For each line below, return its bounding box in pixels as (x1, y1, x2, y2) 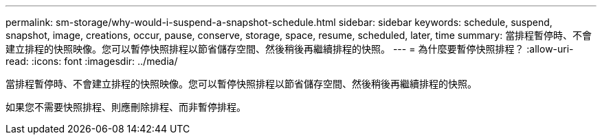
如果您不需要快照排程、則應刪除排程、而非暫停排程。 (5, 101, 246, 113)
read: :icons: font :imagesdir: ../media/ (5, 55, 178, 67)
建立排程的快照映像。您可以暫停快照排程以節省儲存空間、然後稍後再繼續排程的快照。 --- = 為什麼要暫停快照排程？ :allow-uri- (5, 43, 574, 55)
